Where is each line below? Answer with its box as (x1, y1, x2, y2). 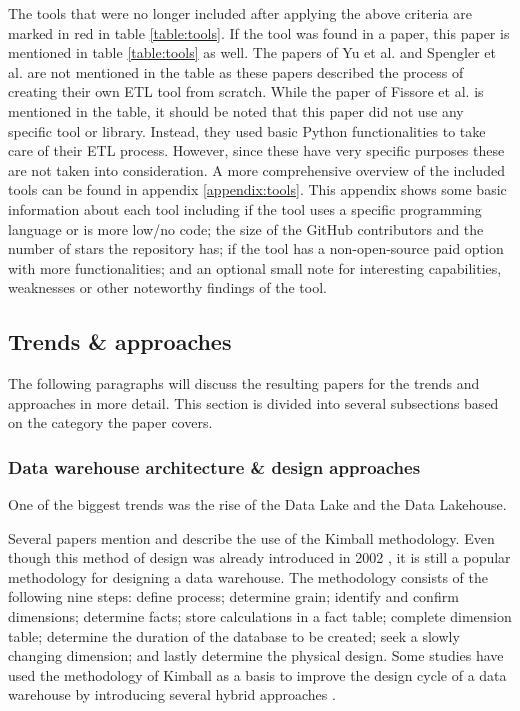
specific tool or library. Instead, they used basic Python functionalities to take (8, 120, 486, 141)
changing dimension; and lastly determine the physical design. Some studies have (8, 645, 504, 666)
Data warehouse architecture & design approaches (8, 454, 421, 479)
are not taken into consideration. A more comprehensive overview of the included (8, 159, 505, 180)
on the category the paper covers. (8, 412, 213, 433)
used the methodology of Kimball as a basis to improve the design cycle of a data (8, 664, 507, 685)
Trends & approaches (8, 326, 232, 357)
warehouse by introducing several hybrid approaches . (8, 684, 336, 705)
